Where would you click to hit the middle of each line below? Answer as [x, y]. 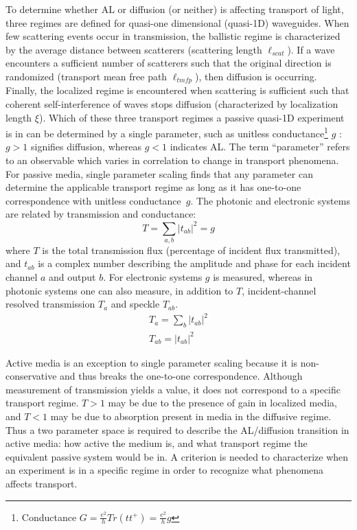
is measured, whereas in [263, 277]
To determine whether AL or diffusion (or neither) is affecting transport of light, [175, 9]
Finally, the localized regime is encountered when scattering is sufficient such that [177, 90]
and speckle [135, 304]
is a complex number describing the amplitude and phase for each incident [194, 263]
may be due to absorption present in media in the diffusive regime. [191, 416]
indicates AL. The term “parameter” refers [260, 147]
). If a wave [311, 49]
